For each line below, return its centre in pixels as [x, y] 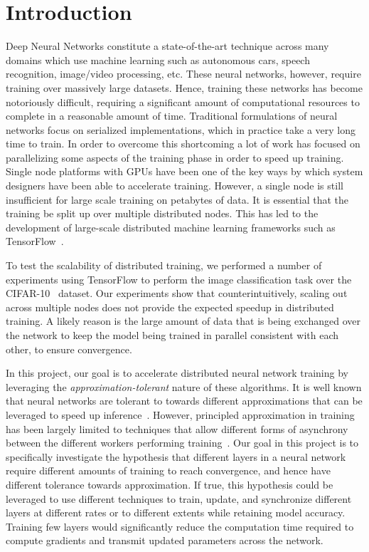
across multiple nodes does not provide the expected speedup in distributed [170, 307]
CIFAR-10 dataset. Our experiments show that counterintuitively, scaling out [177, 293]
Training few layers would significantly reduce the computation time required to [180, 526]
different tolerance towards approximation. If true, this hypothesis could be [170, 484]
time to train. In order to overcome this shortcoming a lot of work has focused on [183, 144]
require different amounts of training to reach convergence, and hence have [168, 470]
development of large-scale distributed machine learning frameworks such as [171, 227]
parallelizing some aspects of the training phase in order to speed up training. [175, 157]
